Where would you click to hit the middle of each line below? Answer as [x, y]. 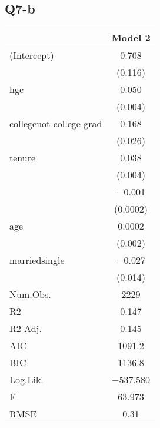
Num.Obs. [30, 294]
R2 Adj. [26, 329]
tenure [23, 158]
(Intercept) [32, 55]
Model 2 [131, 38]
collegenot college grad [56, 124]
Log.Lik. [26, 380]
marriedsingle [37, 260]
